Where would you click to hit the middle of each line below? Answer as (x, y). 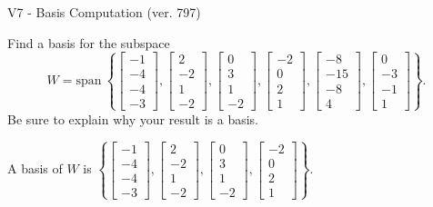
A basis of (35, 168)
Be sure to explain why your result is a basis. (133, 118)
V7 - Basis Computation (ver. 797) (104, 12)
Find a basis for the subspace (89, 42)
